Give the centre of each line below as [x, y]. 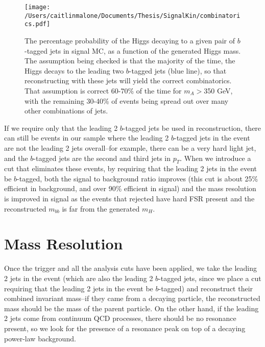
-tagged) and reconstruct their [206, 288]
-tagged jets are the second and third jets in [102, 158]
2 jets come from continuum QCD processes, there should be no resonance [120, 318]
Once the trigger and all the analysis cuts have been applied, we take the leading [130, 268]
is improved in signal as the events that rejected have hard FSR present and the [129, 199]
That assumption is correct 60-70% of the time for [103, 90]
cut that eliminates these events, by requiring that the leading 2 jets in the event [131, 168]
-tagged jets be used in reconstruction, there [192, 128]
